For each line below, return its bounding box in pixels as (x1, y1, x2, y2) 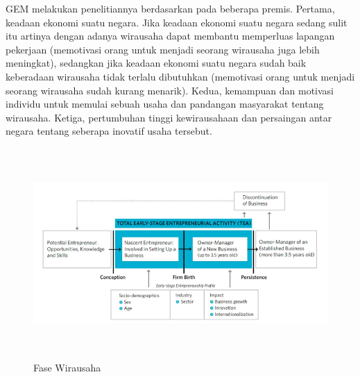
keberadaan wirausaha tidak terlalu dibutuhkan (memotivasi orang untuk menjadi (6, 69, 355, 83)
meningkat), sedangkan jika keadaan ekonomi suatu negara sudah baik (6, 56, 307, 70)
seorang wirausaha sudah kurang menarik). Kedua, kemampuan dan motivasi (6, 83, 334, 97)
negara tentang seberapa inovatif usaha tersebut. (6, 124, 212, 138)
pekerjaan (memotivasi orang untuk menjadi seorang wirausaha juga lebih (6, 42, 320, 56)
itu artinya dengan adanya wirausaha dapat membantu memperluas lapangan (6, 28, 335, 43)
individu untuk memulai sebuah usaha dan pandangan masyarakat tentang (6, 97, 324, 111)
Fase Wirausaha (33, 360, 101, 374)
